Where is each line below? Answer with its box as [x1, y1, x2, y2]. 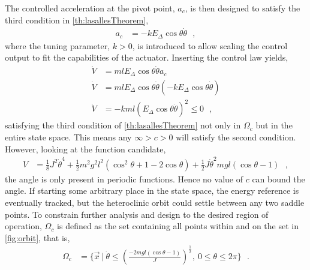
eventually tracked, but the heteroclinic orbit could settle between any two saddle [5, 196, 305, 209]
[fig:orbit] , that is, [5, 231, 70, 244]
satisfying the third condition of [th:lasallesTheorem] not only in [5, 119, 241, 131]
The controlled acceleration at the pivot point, [5, 2, 175, 14]
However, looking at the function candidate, [5, 142, 166, 155]
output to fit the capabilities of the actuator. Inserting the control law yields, [5, 51, 288, 64]
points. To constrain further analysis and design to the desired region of [5, 208, 269, 220]
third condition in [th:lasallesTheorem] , [5, 13, 149, 26]
